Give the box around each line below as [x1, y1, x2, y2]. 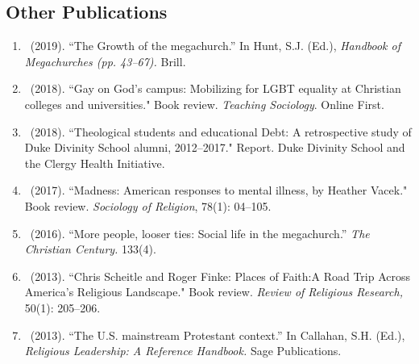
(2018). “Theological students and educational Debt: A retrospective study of [30, 123, 412, 140]
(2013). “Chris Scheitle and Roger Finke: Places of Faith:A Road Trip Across [30, 267, 411, 284]
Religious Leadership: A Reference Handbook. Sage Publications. [24, 342, 342, 359]
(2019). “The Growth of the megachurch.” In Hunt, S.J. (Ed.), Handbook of [30, 37, 401, 54]
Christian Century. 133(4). [24, 241, 156, 257]
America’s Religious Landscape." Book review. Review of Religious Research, [24, 283, 403, 300]
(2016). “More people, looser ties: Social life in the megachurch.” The [30, 224, 370, 241]
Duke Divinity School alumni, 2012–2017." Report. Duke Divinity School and [24, 139, 405, 156]
